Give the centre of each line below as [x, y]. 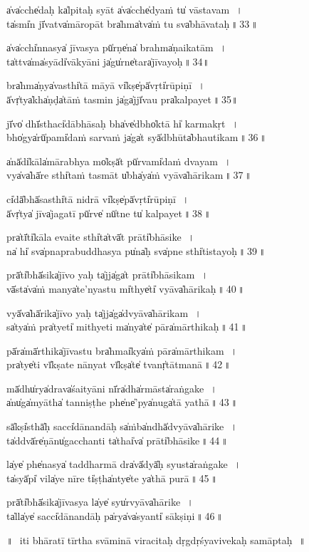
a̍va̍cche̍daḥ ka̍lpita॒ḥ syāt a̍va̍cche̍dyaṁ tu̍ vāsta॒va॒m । [125, 9]
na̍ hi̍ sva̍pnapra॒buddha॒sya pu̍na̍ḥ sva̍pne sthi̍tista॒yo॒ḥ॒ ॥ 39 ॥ [136, 250]
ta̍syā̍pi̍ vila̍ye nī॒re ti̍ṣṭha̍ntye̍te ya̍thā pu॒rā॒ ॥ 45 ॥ [112, 478]
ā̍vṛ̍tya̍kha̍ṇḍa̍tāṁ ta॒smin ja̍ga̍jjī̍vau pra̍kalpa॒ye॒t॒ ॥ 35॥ [122, 99]
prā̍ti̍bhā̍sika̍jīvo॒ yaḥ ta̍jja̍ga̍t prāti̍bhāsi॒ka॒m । [108, 275]
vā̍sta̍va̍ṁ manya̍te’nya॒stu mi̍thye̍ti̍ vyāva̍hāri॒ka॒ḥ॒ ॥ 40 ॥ [126, 288]
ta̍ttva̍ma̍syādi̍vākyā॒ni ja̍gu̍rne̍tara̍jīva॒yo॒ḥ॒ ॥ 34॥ [108, 61]
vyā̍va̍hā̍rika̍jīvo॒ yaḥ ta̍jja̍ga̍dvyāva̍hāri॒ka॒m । [104, 312]
